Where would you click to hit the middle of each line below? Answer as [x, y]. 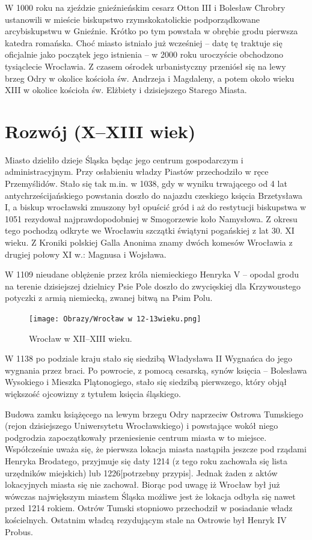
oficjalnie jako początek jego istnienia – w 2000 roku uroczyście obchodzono [144, 54]
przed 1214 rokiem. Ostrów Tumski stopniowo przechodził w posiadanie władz [149, 508]
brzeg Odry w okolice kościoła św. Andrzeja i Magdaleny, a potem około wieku [150, 78]
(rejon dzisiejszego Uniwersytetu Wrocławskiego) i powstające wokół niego [142, 426]
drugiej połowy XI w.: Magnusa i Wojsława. [86, 254]
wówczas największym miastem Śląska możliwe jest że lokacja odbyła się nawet [150, 496]
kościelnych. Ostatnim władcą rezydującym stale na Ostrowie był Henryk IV [146, 519]
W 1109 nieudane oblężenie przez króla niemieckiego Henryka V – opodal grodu [152, 274]
